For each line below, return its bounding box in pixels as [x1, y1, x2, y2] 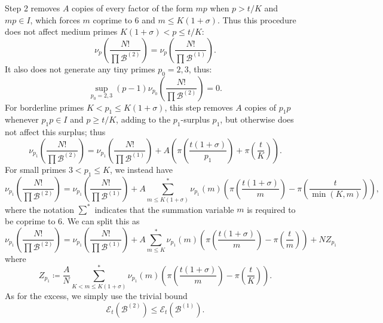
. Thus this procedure [217, 13, 296, 26]
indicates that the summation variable [94, 203, 234, 215]
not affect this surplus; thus [5, 126, 106, 138]
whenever [5, 113, 39, 126]
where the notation [5, 203, 74, 215]
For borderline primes [5, 100, 84, 113]
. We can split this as [62, 214, 140, 227]
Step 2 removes [5, 2, 60, 14]
